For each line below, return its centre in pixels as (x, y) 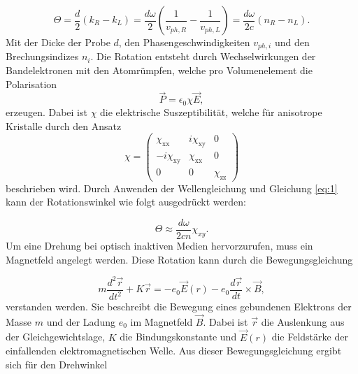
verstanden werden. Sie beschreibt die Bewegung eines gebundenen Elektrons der (179, 306)
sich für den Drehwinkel (57, 364)
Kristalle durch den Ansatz (64, 125)
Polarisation (31, 84)
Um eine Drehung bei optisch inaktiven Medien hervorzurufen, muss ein (159, 245)
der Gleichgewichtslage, (56, 337)
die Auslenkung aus (303, 321)
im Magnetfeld (162, 321)
